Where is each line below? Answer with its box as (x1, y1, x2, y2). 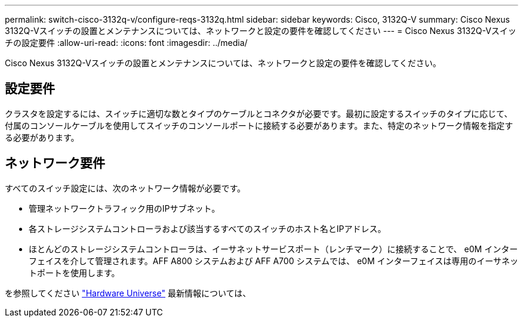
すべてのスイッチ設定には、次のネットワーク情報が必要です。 (5, 182, 246, 193)
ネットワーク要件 (5, 156, 105, 171)
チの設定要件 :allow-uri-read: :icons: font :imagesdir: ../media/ (5, 38, 248, 48)
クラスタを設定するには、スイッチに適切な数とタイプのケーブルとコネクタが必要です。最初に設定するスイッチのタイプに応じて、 (5, 108, 513, 119)
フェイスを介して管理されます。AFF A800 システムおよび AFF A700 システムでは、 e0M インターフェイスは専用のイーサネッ (29, 255, 518, 266)
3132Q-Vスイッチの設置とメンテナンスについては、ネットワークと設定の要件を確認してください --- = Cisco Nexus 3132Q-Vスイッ (5, 26, 516, 36)
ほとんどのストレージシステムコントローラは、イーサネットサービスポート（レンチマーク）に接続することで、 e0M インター (29, 243, 518, 254)
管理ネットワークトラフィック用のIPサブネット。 (29, 203, 220, 213)
